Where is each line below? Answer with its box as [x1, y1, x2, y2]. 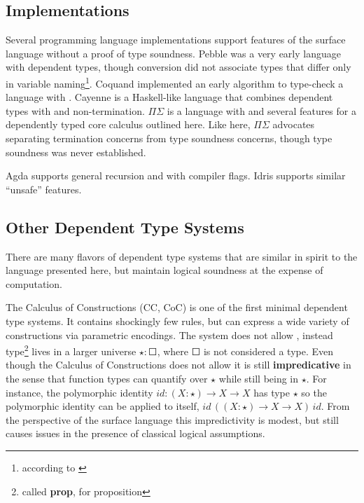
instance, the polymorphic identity [6, 385, 153, 399]
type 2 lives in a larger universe [6, 342, 136, 358]
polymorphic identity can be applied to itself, [6, 399, 199, 413]
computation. [6, 276, 62, 291]
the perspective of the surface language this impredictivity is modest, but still [6, 412, 339, 427]
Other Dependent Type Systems [6, 216, 244, 237]
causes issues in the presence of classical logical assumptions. [6, 426, 265, 441]
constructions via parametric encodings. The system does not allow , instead [6, 327, 333, 342]
